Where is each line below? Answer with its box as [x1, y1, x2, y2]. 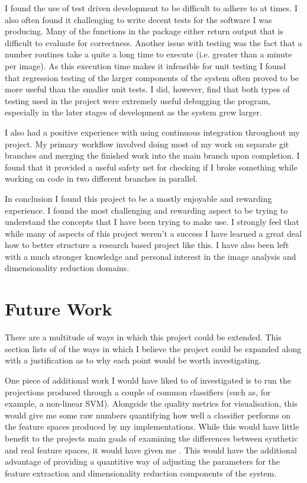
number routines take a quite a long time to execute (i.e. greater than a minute [5, 48, 292, 60]
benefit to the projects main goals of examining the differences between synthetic [5, 432, 298, 444]
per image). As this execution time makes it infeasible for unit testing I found [5, 59, 286, 72]
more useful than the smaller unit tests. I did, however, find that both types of [5, 83, 290, 95]
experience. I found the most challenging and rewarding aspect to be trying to [5, 204, 288, 216]
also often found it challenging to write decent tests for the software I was [5, 13, 272, 25]
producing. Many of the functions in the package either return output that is [5, 25, 283, 37]
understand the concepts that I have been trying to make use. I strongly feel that [5, 215, 299, 228]
